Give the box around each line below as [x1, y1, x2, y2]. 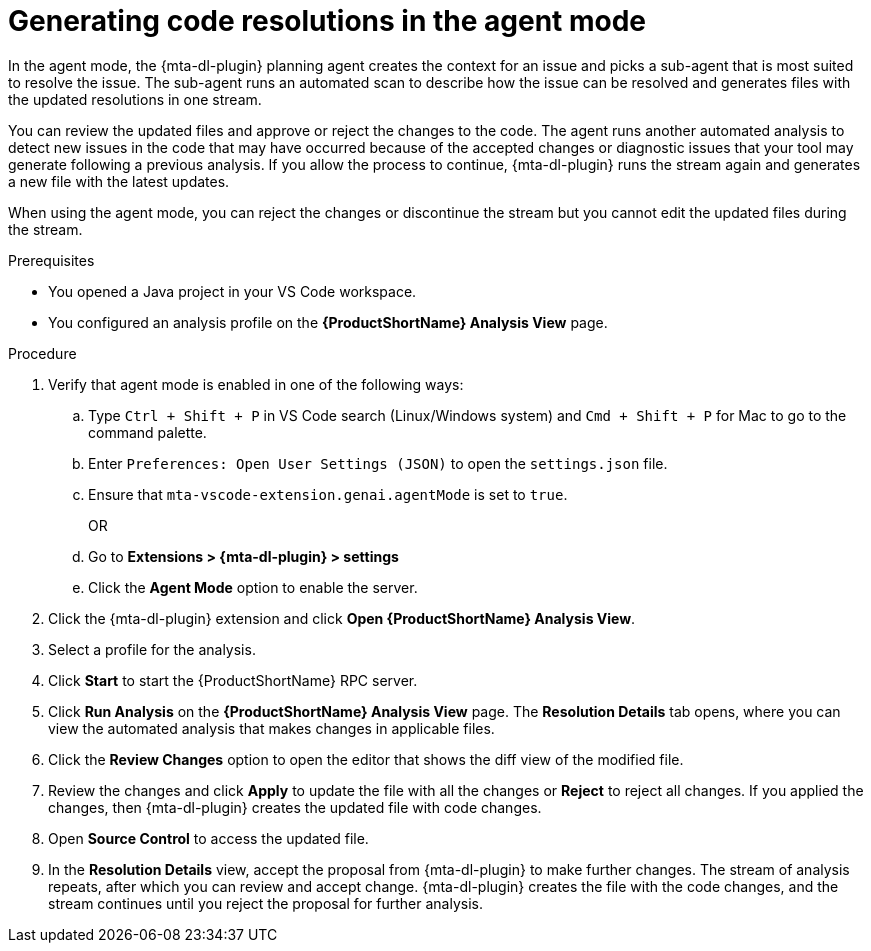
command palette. [88, 423, 207, 441]
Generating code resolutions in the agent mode [8, 4, 647, 38]
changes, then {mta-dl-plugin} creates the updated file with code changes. [48, 798, 542, 816]
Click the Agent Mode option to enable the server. [88, 578, 418, 596]
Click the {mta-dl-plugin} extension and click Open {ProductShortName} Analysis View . [48, 609, 636, 627]
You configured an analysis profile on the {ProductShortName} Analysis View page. [48, 313, 608, 331]
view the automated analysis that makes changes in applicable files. [48, 719, 495, 737]
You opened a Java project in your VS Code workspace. [48, 282, 417, 300]
